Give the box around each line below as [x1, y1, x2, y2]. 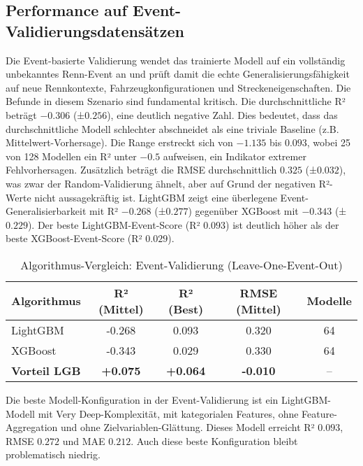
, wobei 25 [306, 135, 351, 150]
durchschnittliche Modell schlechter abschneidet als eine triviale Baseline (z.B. [6, 121, 339, 136]
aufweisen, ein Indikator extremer [163, 148, 306, 163]
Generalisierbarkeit [6, 204, 87, 218]
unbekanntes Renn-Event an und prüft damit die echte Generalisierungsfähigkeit [6, 66, 350, 81]
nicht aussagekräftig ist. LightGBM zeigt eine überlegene [34, 190, 277, 204]
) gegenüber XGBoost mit [188, 204, 299, 218]
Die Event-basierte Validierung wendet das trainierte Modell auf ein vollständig [6, 52, 346, 67]
